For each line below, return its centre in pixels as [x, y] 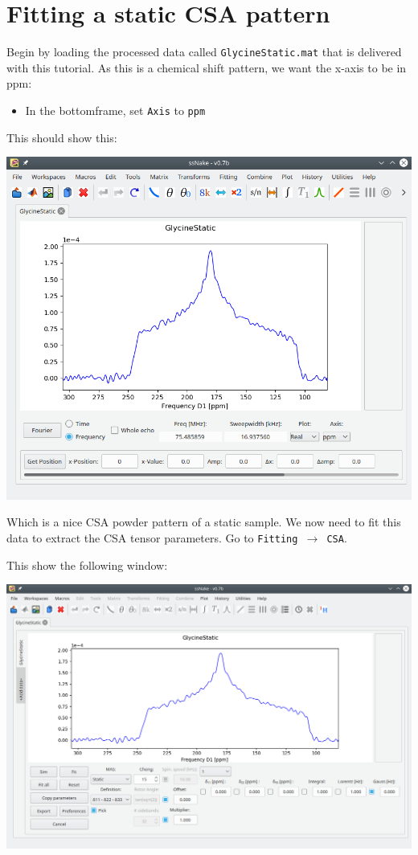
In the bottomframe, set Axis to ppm [115, 110]
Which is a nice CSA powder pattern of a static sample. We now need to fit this [204, 522]
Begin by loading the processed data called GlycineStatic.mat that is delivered [204, 52]
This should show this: [62, 137]
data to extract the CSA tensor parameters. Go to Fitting [152, 538]
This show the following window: [87, 565]
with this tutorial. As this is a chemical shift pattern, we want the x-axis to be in [207, 67]
